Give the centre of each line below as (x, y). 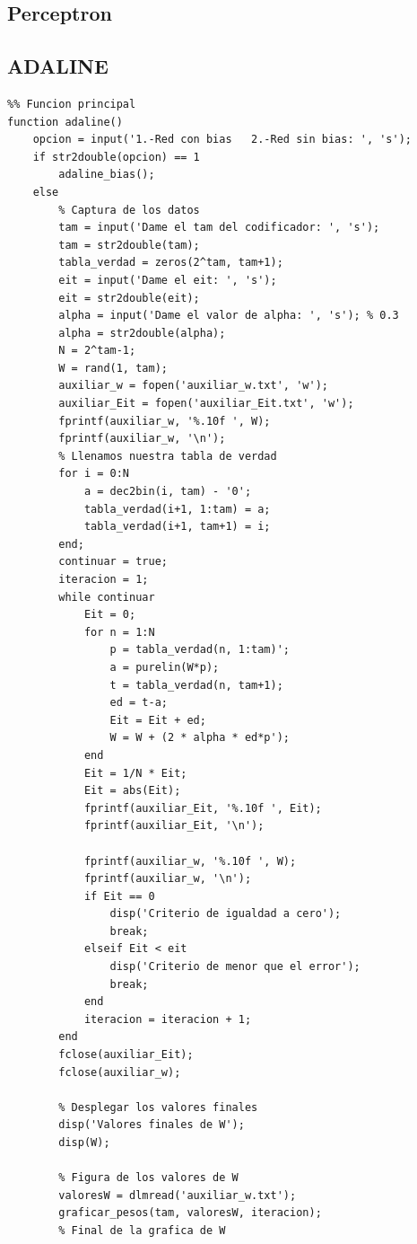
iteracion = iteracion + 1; (168, 1019)
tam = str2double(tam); (129, 245)
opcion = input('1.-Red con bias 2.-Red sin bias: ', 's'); (222, 140)
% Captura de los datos (129, 210)
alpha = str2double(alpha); (142, 333)
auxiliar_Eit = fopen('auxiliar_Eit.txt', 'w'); (206, 404)
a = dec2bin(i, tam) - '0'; (168, 492)
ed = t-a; (139, 703)
